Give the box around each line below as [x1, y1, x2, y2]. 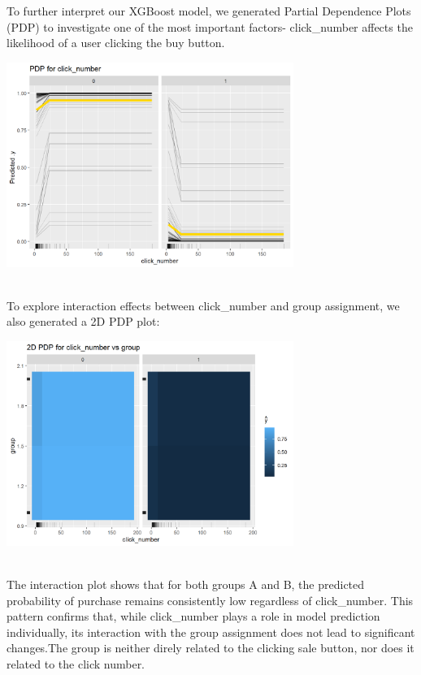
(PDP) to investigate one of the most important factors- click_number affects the [7, 18, 413, 35]
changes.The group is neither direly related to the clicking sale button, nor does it [7, 639, 414, 656]
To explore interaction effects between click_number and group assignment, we [7, 296, 400, 314]
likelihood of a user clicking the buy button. [7, 34, 225, 51]
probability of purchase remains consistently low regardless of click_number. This [7, 591, 414, 608]
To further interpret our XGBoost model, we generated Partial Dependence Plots [7, 2, 411, 19]
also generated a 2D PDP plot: [7, 313, 160, 330]
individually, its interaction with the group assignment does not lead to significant [7, 623, 415, 640]
